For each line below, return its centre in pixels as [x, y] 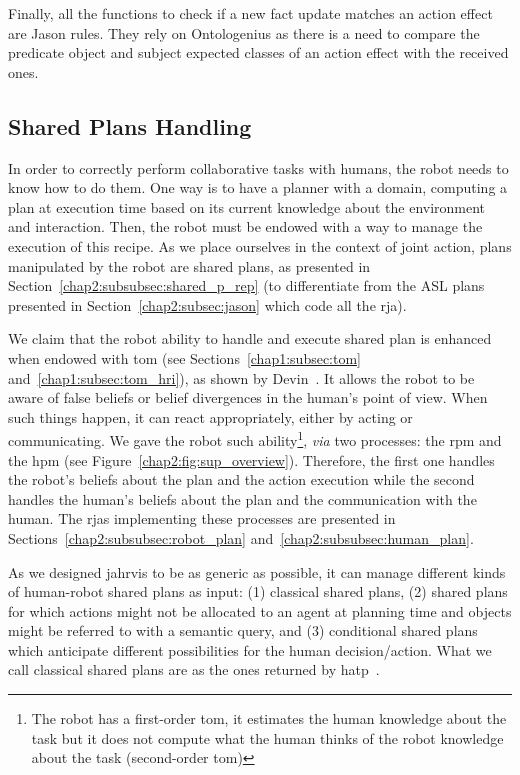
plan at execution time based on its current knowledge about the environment [247, 206]
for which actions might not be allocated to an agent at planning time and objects [260, 610]
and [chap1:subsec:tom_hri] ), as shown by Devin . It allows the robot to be [241, 377]
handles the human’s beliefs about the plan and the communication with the [242, 498]
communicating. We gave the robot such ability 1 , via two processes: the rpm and [255, 438]
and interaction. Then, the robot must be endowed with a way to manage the [245, 226]
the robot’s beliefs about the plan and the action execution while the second [241, 479]
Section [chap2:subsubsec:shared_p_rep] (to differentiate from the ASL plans [246, 285]
